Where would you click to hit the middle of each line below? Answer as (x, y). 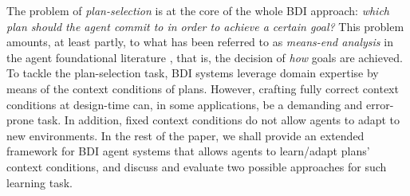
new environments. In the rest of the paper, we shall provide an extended (185, 135)
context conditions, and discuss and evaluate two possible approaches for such (197, 166)
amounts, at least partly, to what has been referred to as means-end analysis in (200, 42)
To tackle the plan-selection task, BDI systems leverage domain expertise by (193, 73)
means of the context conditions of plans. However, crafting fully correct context (203, 88)
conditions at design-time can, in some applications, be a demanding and (185, 104)
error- (380, 104)
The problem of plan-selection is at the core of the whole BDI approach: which (198, 10)
